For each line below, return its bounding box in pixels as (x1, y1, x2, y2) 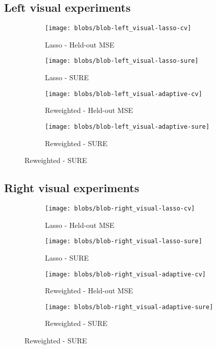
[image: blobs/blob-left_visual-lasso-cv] (45, 25, 191, 32)
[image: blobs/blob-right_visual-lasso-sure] (45, 238, 202, 245)
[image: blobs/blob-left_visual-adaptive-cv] (45, 90, 202, 98)
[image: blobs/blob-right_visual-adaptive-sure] (45, 303, 213, 311)
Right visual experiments (4, 180, 139, 196)
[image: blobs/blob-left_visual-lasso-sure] (45, 57, 199, 65)
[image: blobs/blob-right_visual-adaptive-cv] (45, 270, 206, 278)
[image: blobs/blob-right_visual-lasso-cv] (45, 205, 195, 212)
